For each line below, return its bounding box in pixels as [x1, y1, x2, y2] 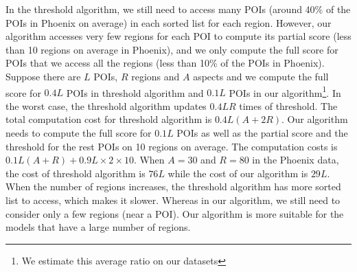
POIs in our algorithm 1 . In [229, 83, 341, 100]
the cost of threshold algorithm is [5, 166, 146, 180]
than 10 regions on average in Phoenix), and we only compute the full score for [5, 42, 338, 56]
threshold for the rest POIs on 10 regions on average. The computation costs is [5, 139, 338, 153]
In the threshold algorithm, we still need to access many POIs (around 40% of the [5, 2, 351, 16]
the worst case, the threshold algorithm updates [5, 98, 207, 113]
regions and [131, 69, 180, 83]
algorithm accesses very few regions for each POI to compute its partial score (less [5, 29, 352, 43]
